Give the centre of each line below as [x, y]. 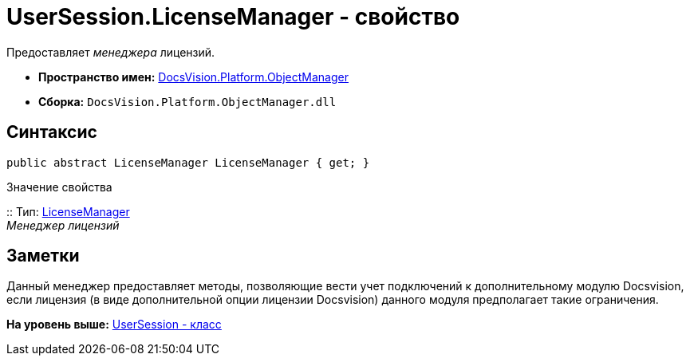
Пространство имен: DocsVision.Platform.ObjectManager [193, 77]
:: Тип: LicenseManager [68, 211]
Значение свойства [59, 187]
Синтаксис [52, 132]
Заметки [43, 256]
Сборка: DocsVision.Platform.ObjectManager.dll [187, 101]
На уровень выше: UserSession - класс [114, 325]
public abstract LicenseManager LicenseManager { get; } [188, 162]
